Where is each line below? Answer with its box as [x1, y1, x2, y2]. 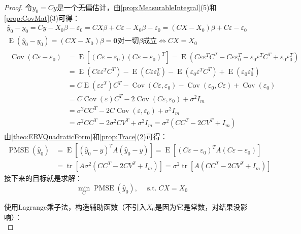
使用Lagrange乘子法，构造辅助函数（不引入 [4, 201, 147, 212]
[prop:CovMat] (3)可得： [4, 12, 80, 23]
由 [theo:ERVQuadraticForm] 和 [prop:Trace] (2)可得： [4, 131, 168, 142]
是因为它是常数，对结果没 [155, 201, 241, 212]
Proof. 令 [4, 2, 32, 12]
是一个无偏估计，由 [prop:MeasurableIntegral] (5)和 [56, 2, 217, 12]
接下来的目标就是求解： [4, 173, 82, 183]
